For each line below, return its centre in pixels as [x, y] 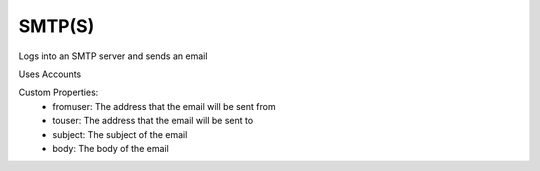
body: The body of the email [110, 148]
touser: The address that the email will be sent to [153, 121]
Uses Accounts [50, 74]
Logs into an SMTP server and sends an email [113, 56]
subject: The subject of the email [120, 134]
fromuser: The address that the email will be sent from [164, 106]
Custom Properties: [58, 92]
